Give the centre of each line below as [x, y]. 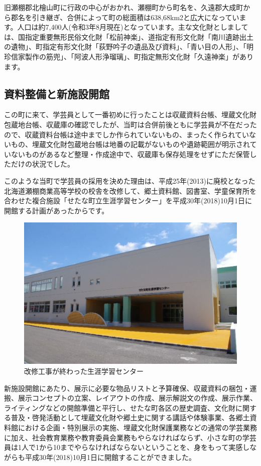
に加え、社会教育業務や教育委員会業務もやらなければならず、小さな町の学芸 [130, 437]
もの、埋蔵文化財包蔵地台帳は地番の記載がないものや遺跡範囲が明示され [130, 144]
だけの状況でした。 [42, 164]
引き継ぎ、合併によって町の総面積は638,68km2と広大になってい [136, 17]
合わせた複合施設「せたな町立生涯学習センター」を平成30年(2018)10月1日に [128, 201]
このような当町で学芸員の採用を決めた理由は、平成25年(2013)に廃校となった [130, 180]
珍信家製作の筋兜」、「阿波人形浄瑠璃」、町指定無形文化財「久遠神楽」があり [129, 56]
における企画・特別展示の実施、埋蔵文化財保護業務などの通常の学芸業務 [137, 427]
